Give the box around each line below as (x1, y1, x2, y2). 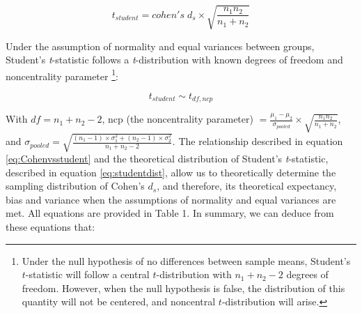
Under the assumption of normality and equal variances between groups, (6, 38, 315, 53)
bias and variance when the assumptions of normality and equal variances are (6, 192, 336, 206)
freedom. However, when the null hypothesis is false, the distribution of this (22, 280, 345, 295)
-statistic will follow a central (25, 267, 150, 282)
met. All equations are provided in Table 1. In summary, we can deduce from (6, 206, 334, 220)
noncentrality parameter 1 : (6, 66, 118, 83)
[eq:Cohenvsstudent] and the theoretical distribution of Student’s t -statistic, (6, 151, 329, 166)
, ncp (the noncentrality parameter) (102, 112, 253, 126)
